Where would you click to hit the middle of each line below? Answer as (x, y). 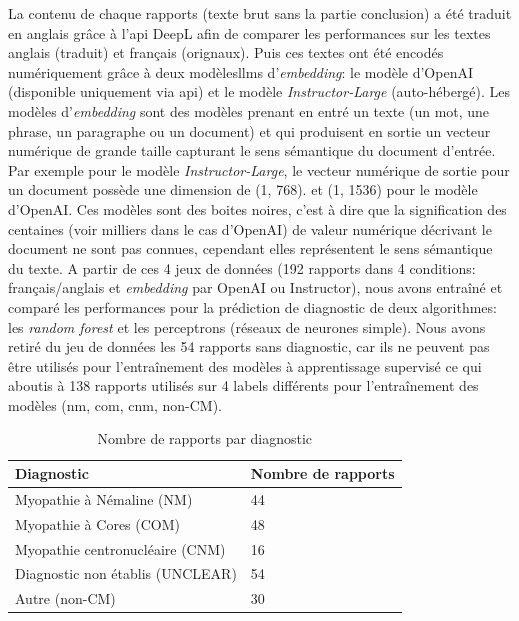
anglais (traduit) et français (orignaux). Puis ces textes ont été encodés (226, 52)
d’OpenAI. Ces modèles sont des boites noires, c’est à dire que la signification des (257, 208)
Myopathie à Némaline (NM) (104, 498)
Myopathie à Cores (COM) (98, 523)
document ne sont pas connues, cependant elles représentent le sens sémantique (250, 248)
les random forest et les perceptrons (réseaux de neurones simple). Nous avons (247, 326)
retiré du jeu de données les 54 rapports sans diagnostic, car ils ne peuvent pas (249, 346)
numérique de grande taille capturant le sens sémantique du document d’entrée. (252, 150)
